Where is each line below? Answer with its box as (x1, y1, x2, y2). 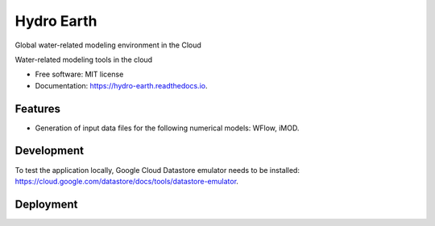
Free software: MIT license (35, 69, 124, 80)
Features (14, 101, 60, 116)
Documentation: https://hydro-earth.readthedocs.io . (35, 80, 208, 90)
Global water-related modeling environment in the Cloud (14, 40, 201, 50)
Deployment (14, 197, 78, 211)
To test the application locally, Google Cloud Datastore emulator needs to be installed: (14, 165, 300, 175)
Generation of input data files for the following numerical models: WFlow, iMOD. (35, 123, 300, 133)
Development (14, 144, 85, 158)
